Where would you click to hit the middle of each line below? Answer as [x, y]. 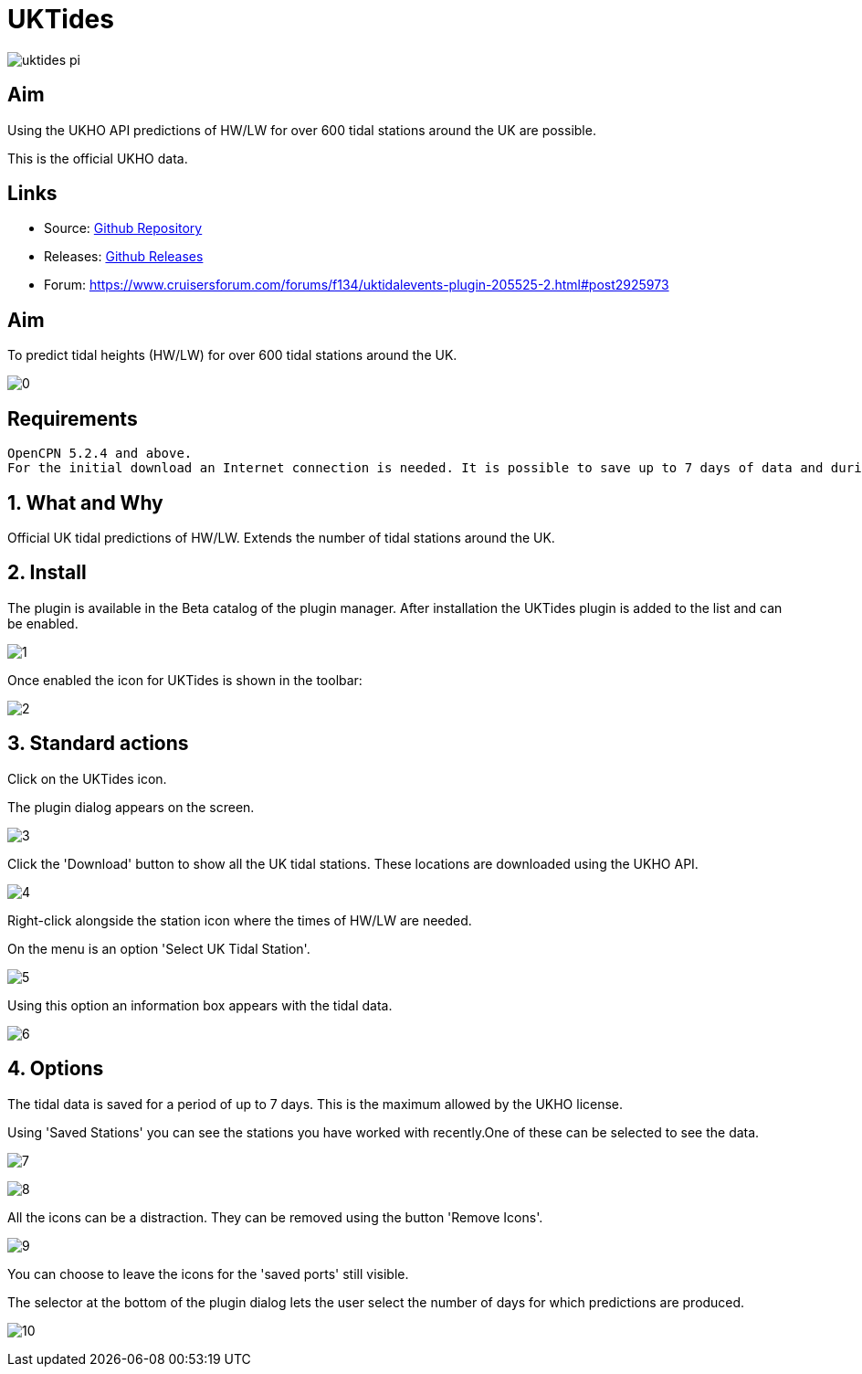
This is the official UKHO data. [98, 158]
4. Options [56, 1069]
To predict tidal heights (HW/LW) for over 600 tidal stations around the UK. [232, 355]
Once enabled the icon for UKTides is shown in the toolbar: [185, 680]
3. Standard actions [98, 744]
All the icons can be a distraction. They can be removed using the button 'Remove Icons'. [275, 1217]
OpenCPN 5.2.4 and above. [100, 454]
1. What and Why [85, 502]
